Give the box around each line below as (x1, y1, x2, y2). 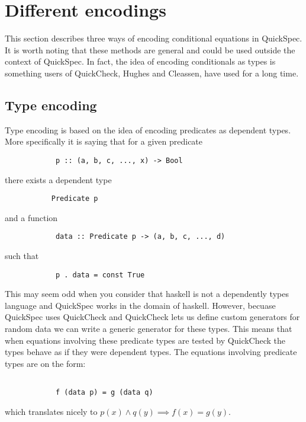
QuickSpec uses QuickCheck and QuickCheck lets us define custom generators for (5, 311, 300, 323)
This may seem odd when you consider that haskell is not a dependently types (5, 287, 289, 300)
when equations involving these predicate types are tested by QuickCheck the (5, 334, 286, 346)
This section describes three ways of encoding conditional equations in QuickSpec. (5, 32, 302, 44)
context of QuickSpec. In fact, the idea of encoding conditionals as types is (5, 55, 276, 68)
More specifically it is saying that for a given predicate (5, 135, 203, 148)
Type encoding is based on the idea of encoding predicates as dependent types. (5, 123, 291, 136)
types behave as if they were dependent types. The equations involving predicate (5, 346, 297, 358)
